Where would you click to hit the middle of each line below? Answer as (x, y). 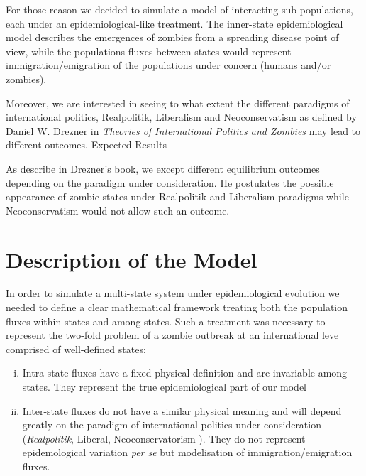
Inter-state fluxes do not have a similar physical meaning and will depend (182, 410)
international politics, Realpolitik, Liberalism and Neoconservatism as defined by (181, 117)
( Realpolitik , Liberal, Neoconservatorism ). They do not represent (164, 438)
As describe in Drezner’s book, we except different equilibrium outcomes (163, 168)
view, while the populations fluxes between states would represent (149, 51)
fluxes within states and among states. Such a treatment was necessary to (166, 321)
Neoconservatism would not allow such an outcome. (118, 210)
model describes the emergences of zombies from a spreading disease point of (172, 37)
